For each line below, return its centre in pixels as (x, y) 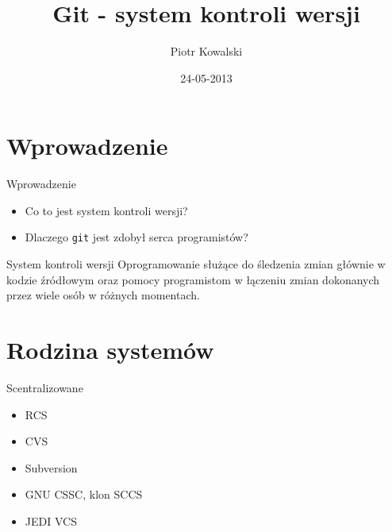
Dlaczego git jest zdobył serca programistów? (136, 237)
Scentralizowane (45, 387)
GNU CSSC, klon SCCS (84, 494)
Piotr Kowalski (206, 51)
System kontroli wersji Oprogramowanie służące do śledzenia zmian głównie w (196, 264)
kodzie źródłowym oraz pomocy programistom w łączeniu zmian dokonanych (193, 279)
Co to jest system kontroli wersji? (106, 210)
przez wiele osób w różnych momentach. (103, 295)
